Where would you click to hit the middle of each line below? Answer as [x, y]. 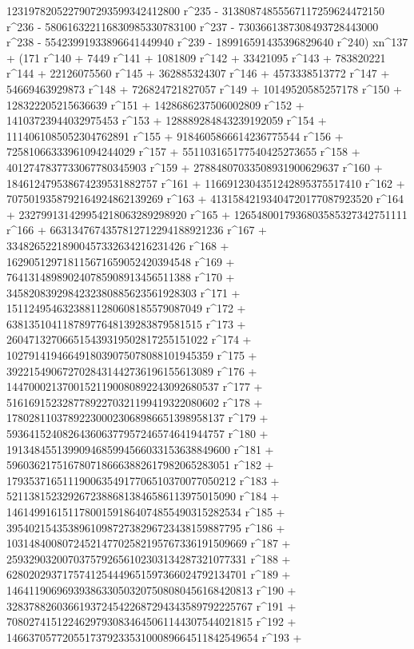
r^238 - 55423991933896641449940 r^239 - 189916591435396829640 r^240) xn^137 [207, 42]
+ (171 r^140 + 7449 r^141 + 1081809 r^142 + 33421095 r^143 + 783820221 [196, 57]
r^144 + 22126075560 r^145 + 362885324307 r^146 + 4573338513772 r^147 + [198, 73]
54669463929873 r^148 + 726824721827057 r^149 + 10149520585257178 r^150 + [204, 88]
